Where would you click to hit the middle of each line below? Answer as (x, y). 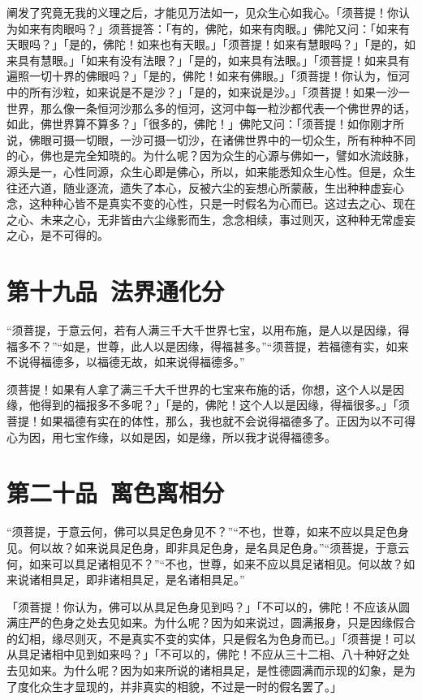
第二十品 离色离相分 (116, 493)
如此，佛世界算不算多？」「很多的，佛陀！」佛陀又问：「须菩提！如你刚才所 (205, 124)
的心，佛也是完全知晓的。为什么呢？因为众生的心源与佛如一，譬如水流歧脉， (211, 156)
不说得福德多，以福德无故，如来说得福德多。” (126, 362)
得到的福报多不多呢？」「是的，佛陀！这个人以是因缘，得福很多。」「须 (225, 405)
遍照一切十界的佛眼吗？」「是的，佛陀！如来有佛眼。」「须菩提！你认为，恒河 (208, 76)
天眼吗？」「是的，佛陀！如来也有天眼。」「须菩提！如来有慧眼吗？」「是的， (205, 44)
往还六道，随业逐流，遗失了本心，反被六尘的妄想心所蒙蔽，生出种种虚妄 (200, 187)
